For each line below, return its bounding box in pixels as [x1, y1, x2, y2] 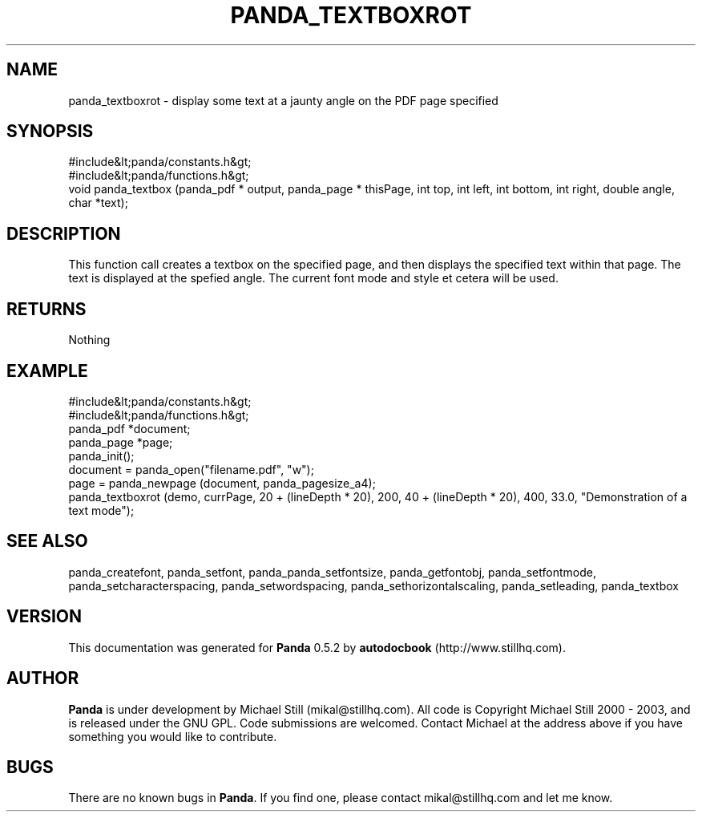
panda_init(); [68, 448, 135, 463]
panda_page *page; [68, 435, 173, 449]
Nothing [68, 333, 111, 347]
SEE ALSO [6, 531, 88, 552]
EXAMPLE [6, 360, 88, 381]
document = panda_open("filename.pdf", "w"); [68, 462, 314, 476]
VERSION [6, 606, 83, 627]
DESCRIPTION [6, 223, 121, 244]
